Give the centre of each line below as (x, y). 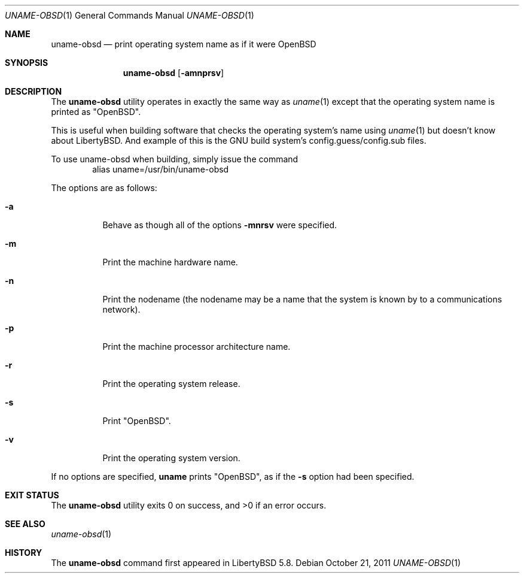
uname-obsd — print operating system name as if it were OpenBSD (184, 44)
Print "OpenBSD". (137, 421)
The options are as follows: (104, 188)
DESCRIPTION (33, 91)
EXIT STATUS (32, 495)
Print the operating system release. (171, 384)
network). (121, 309)
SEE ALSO (25, 524)
